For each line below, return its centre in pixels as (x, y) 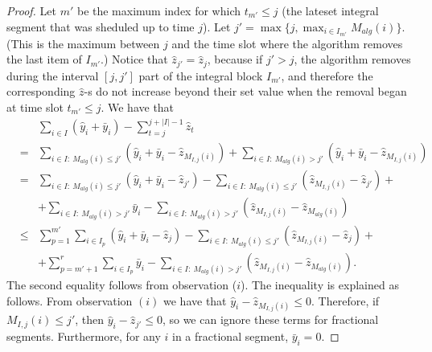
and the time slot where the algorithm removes (287, 43)
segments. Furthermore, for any (84, 336)
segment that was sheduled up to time (101, 26)
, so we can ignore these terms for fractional (270, 319)
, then (90, 319)
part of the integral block (201, 75)
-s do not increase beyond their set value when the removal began (245, 91)
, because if (235, 59)
